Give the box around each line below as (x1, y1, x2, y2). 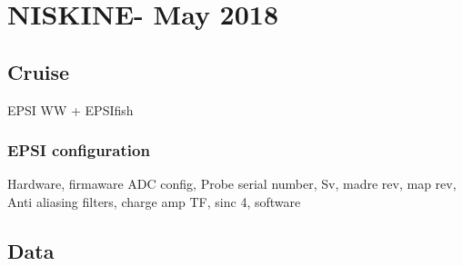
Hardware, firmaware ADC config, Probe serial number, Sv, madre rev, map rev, (7, 174, 457, 193)
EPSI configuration (7, 139, 150, 162)
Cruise (7, 57, 70, 85)
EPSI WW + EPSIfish (7, 100, 134, 119)
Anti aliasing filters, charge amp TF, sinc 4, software (7, 192, 301, 211)
